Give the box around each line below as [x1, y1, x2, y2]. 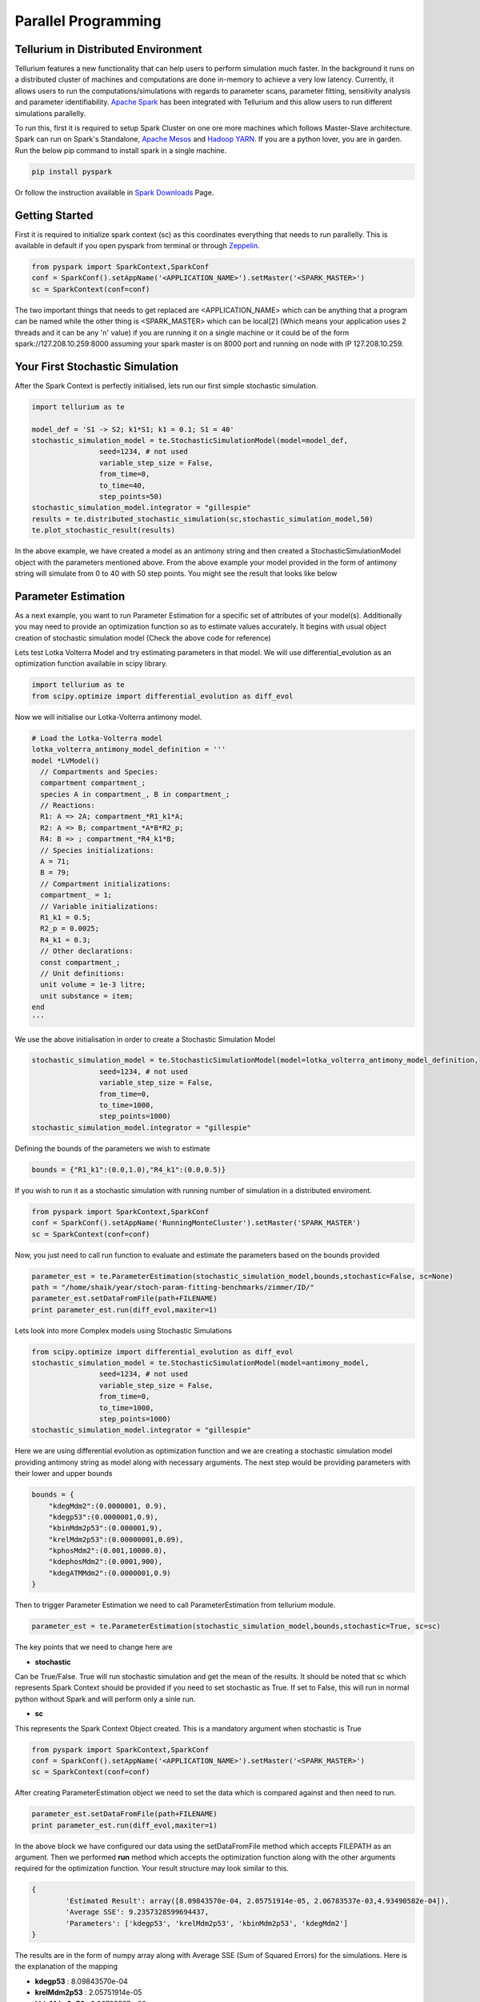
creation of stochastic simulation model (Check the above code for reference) [14, 633, 271, 642]
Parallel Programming [14, 12, 162, 30]
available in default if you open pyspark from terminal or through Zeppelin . [14, 241, 260, 251]
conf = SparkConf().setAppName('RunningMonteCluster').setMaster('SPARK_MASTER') [31, 1218, 362, 1228]
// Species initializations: [40, 846, 155, 854]
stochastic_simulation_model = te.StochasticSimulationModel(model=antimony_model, [31, 1358, 370, 1368]
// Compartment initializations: [40, 879, 171, 888]
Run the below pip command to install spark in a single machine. [14, 145, 227, 155]
